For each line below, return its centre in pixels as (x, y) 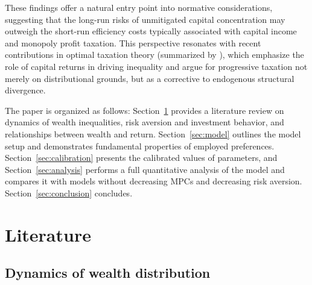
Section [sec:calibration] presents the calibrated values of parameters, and (141, 158)
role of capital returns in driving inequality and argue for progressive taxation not (156, 66)
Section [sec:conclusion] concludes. (69, 193)
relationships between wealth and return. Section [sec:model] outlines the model (153, 133)
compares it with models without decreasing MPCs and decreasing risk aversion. (154, 181)
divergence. (25, 90)
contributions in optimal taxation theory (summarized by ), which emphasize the (154, 55)
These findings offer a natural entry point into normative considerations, (139, 7)
